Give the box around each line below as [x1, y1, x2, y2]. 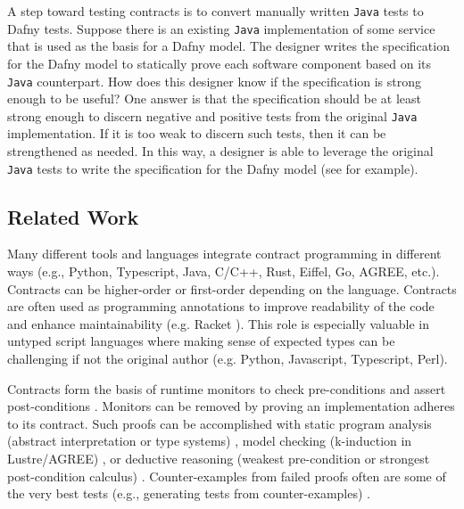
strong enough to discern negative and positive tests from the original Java [7, 106, 418, 125]
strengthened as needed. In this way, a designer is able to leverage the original [7, 142, 434, 160]
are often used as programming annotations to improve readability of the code [7, 297, 435, 316]
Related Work [7, 202, 139, 230]
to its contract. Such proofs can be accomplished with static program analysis [7, 414, 432, 432]
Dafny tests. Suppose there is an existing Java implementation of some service [7, 19, 435, 37]
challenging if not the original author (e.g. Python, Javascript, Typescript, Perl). [7, 349, 448, 368]
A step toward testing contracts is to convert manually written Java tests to [7, 2, 424, 20]
